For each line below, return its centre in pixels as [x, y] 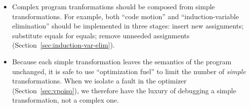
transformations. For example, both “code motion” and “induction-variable [125, 16]
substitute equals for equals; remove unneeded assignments [101, 35]
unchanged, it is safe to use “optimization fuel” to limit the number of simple [129, 71]
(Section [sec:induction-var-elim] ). [63, 45]
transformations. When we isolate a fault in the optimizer [99, 81]
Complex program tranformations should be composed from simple [113, 6]
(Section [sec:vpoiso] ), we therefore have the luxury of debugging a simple [124, 90]
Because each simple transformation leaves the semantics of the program [122, 61]
